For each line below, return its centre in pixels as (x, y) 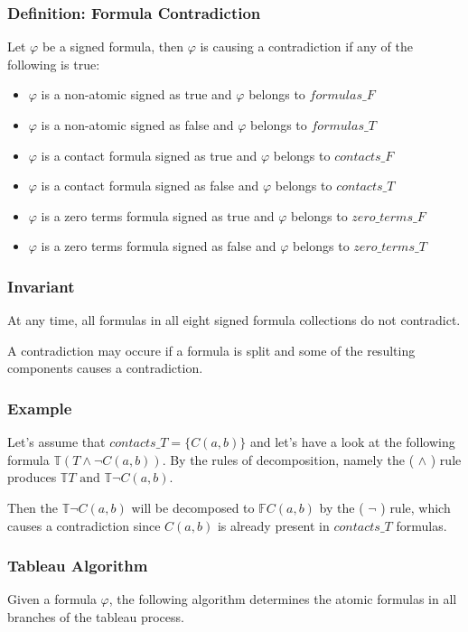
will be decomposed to (193, 507)
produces (32, 477)
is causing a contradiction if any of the (306, 46)
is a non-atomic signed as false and (137, 125)
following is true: (54, 64)
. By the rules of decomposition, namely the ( (288, 459)
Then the (33, 507)
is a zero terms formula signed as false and (159, 246)
